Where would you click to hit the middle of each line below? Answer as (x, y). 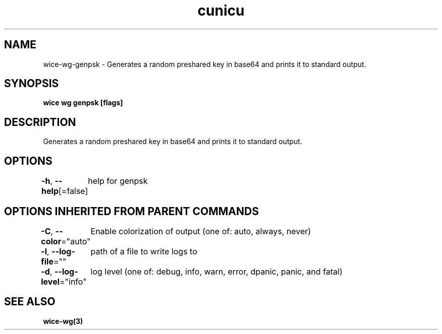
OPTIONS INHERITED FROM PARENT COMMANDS (131, 211)
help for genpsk (118, 181)
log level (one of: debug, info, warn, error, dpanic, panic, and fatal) (216, 271)
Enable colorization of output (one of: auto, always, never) (201, 231)
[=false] (73, 191)
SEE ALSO (30, 302)
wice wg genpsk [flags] (83, 103)
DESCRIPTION (40, 122)
